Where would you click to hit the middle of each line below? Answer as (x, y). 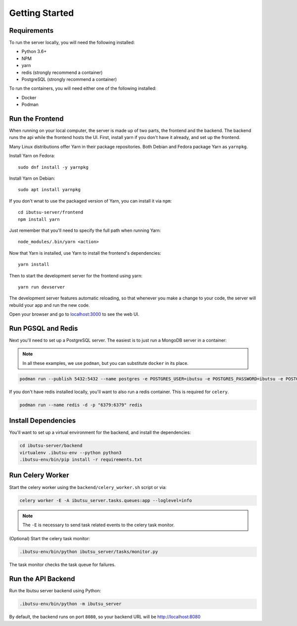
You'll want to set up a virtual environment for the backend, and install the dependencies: (100, 432)
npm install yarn (39, 219)
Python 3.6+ (34, 52)
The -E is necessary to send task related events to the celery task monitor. (99, 525)
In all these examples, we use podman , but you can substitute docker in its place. (105, 363)
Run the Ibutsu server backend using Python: (55, 591)
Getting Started (42, 13)
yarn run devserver (42, 287)
